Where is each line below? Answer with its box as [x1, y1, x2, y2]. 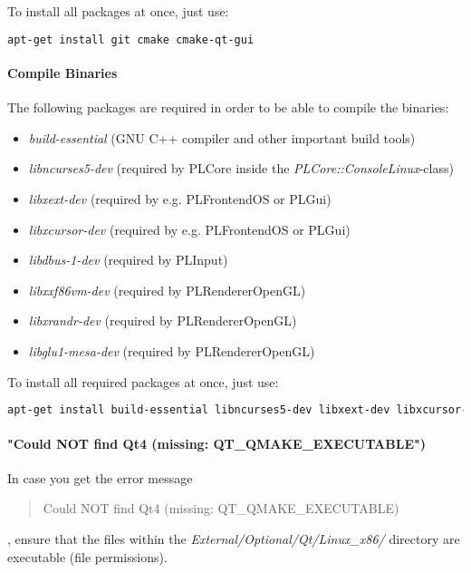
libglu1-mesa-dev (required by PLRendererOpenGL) [28, 342, 315, 361]
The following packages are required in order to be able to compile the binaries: [7, 98, 449, 117]
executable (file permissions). [7, 547, 168, 566]
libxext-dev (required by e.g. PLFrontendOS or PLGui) [28, 189, 332, 209]
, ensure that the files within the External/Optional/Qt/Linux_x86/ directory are [7, 529, 460, 549]
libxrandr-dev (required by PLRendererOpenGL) [28, 311, 297, 330]
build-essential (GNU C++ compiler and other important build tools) [28, 128, 416, 147]
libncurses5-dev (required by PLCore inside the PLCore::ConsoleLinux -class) [28, 159, 454, 178]
